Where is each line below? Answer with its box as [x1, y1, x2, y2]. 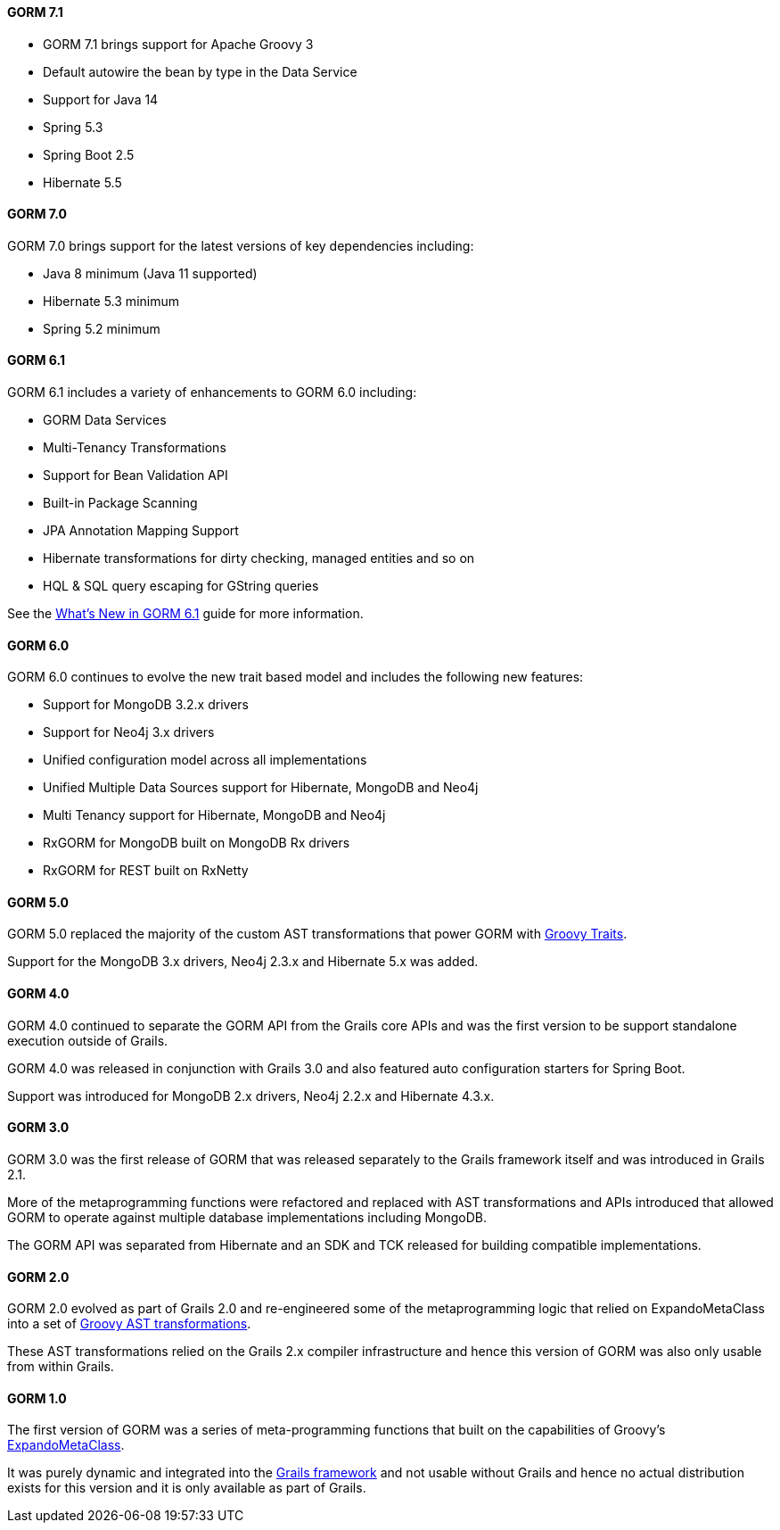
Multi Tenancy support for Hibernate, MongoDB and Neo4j [43, 807, 386, 823]
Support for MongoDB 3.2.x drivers [43, 697, 249, 713]
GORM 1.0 [7, 1390, 67, 1406]
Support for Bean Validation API [43, 467, 228, 484]
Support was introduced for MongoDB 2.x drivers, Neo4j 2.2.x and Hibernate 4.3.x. [7, 1088, 495, 1104]
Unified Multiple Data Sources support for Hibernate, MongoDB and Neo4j [43, 780, 479, 796]
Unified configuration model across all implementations [43, 752, 367, 768]
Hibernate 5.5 [43, 174, 122, 190]
